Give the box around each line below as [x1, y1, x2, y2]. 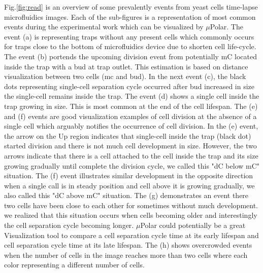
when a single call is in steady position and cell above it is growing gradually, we [4, 180, 255, 190]
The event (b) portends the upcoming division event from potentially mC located [4, 51, 257, 61]
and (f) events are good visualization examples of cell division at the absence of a [4, 110, 257, 121]
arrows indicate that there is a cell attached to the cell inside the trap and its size [4, 150, 258, 161]
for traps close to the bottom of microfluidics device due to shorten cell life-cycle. [4, 41, 256, 52]
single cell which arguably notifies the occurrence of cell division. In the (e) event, [4, 121, 258, 131]
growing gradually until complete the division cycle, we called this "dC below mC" [4, 160, 260, 171]
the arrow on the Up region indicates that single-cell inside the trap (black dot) [4, 130, 251, 141]
